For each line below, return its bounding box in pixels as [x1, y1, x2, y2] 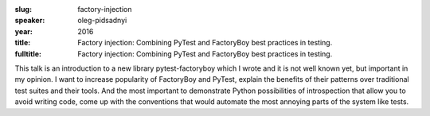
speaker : [14, 16, 45, 25]
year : [14, 26, 33, 36]
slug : [14, 5, 32, 14]
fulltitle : [14, 48, 41, 59]
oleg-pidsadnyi [77, 16, 127, 25]
